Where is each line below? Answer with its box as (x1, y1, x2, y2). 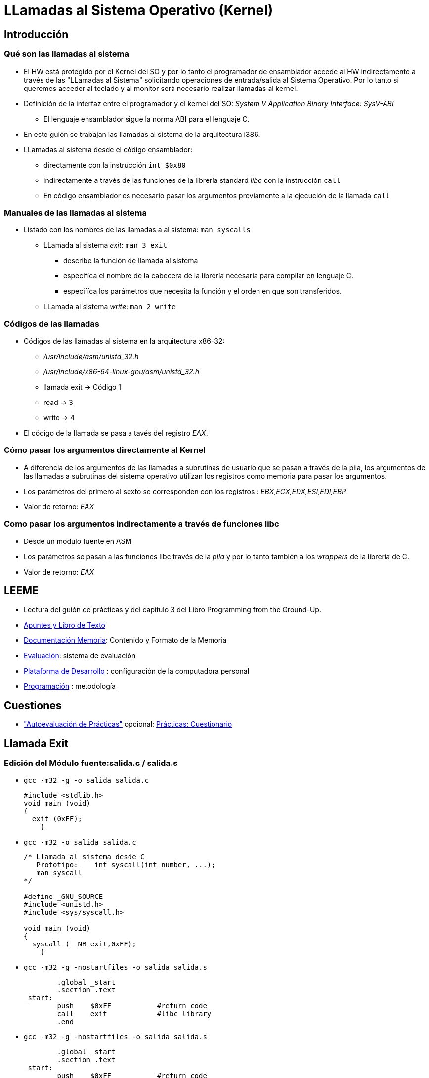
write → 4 (43, 413, 75, 422)
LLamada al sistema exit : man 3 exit (43, 241, 167, 250)
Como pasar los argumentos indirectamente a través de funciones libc (4, 519, 279, 529)
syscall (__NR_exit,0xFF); (32, 940, 136, 948)
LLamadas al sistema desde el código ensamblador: (24, 145, 193, 154)
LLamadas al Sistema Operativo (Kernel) (4, 2, 273, 19)
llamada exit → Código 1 (43, 383, 122, 392)
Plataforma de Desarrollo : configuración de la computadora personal (24, 667, 250, 675)
